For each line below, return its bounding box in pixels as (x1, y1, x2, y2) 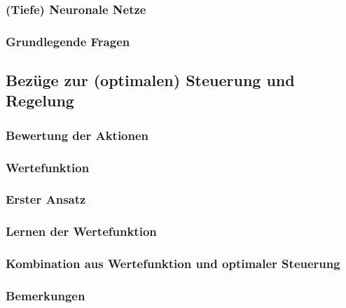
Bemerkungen (6, 287, 85, 304)
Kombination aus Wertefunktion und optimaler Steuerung (6, 255, 340, 272)
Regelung (6, 90, 74, 111)
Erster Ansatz (6, 190, 86, 208)
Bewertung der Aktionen (6, 126, 149, 143)
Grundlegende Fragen (6, 32, 130, 50)
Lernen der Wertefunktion (6, 223, 157, 240)
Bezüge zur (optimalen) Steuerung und (6, 69, 295, 91)
